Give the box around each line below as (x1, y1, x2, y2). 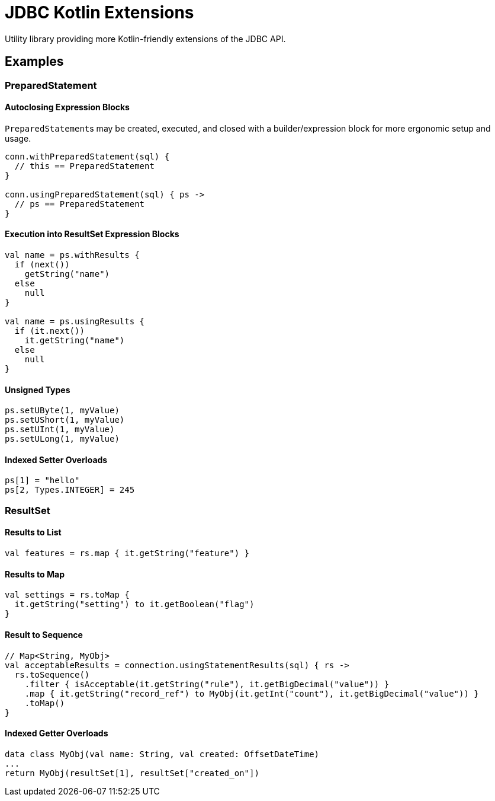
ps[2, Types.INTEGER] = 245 (5, 485, 135, 495)
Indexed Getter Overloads (5, 728, 108, 739)
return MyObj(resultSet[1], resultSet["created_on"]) (5, 768, 259, 778)
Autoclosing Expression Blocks (5, 102, 130, 113)
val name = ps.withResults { (5, 250, 140, 260)
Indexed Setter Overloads (5, 454, 108, 465)
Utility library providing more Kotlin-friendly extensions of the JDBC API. (5, 33, 286, 44)
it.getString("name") (24, 336, 125, 346)
